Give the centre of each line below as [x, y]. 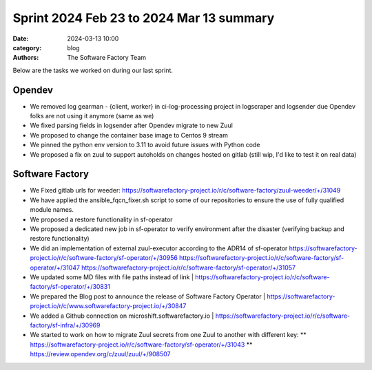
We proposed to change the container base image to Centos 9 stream [129, 135]
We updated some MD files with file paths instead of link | [112, 277]
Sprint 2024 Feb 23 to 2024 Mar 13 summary [144, 18]
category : [27, 47]
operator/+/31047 [55, 268]
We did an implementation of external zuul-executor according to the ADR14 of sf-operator [159, 248]
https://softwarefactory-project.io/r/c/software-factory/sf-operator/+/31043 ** [141, 345]
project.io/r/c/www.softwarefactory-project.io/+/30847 [108, 306]
